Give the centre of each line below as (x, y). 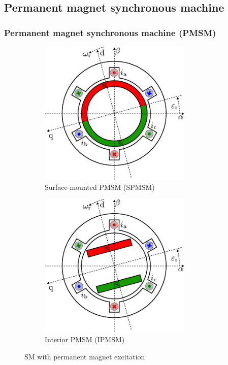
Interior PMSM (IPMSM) (85, 339)
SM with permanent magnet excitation (85, 356)
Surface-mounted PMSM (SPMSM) (100, 187)
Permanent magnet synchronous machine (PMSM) (110, 32)
